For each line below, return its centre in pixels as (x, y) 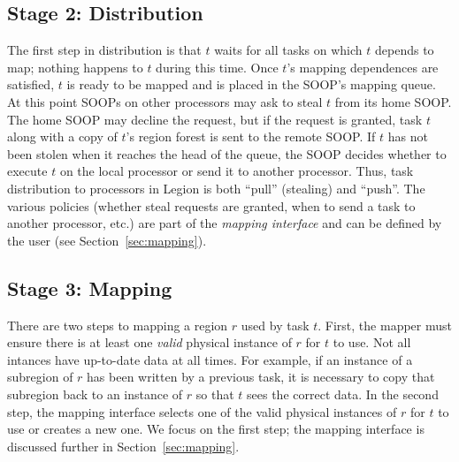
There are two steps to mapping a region (118, 325)
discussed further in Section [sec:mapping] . (123, 446)
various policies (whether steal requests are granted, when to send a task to (211, 205)
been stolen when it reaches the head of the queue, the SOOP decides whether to (227, 153)
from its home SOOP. (393, 101)
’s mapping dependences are (363, 67)
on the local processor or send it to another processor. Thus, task (237, 171)
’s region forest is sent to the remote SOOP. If (251, 136)
